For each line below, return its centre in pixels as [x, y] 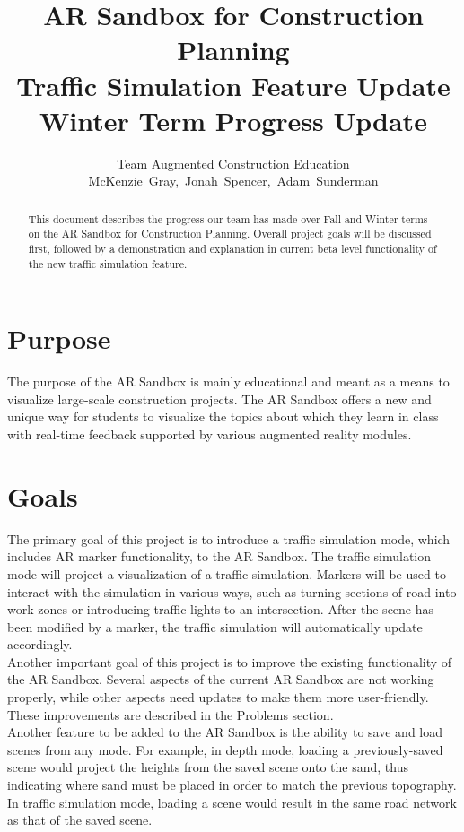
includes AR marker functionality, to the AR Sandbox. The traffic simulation [219, 556]
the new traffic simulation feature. [108, 263]
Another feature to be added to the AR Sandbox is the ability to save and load [225, 732]
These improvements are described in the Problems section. [171, 714]
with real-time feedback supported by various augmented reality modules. [210, 434]
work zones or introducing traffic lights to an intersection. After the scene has [221, 609]
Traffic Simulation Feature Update [233, 85]
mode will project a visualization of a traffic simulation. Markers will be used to [227, 573]
